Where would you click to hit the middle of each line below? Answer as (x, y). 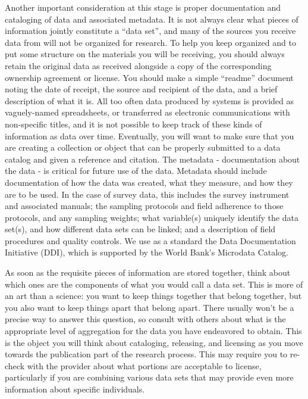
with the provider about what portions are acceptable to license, (144, 365)
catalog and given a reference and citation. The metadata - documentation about (153, 159)
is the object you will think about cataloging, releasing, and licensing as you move (154, 342)
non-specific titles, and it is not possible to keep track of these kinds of (133, 124)
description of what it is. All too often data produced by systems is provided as (149, 100)
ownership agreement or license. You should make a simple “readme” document (149, 77)
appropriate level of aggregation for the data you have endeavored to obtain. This (153, 331)
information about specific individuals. (75, 389)
